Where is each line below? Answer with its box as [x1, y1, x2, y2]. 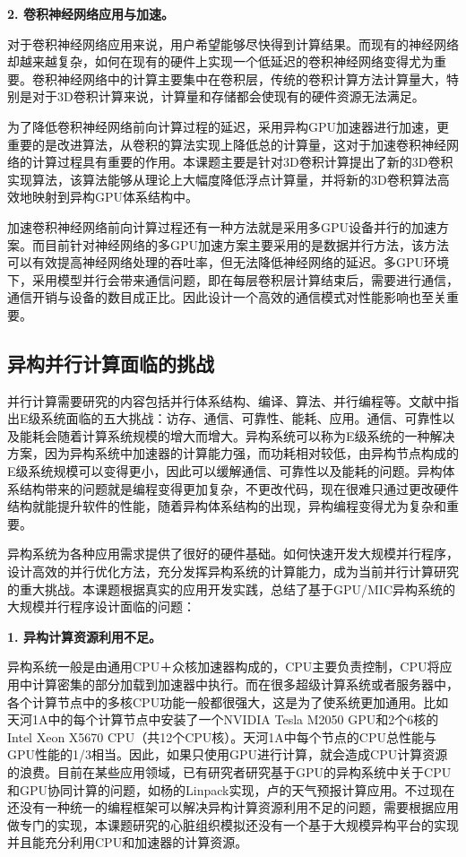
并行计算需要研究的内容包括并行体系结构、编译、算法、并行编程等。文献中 [7, 391, 446, 410]
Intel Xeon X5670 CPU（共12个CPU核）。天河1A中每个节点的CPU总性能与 [7, 727, 436, 746]
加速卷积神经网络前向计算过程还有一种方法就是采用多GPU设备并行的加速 [7, 217, 437, 236]
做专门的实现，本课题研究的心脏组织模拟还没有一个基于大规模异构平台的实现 [7, 815, 459, 834]
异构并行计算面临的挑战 [7, 349, 214, 377]
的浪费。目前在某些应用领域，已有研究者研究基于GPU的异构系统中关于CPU [7, 762, 452, 781]
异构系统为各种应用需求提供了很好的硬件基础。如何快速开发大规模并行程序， [7, 544, 459, 563]
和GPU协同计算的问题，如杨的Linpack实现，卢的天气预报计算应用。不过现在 [7, 780, 455, 799]
